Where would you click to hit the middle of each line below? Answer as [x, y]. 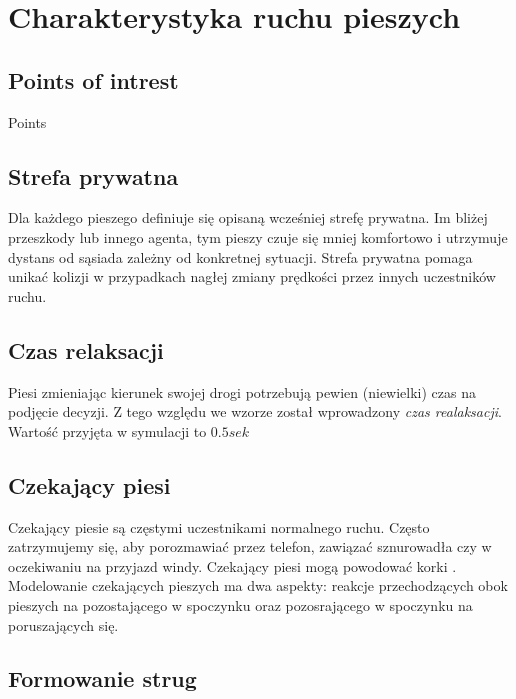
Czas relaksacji [86, 349]
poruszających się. [63, 624]
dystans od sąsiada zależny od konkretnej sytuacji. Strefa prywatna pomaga [240, 256]
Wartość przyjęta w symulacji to [107, 430]
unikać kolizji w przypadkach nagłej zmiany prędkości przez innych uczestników [252, 276]
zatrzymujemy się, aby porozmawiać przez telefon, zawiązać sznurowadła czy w [250, 546]
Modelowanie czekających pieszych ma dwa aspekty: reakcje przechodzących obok [258, 585]
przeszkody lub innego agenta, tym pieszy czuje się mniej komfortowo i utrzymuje [258, 236]
